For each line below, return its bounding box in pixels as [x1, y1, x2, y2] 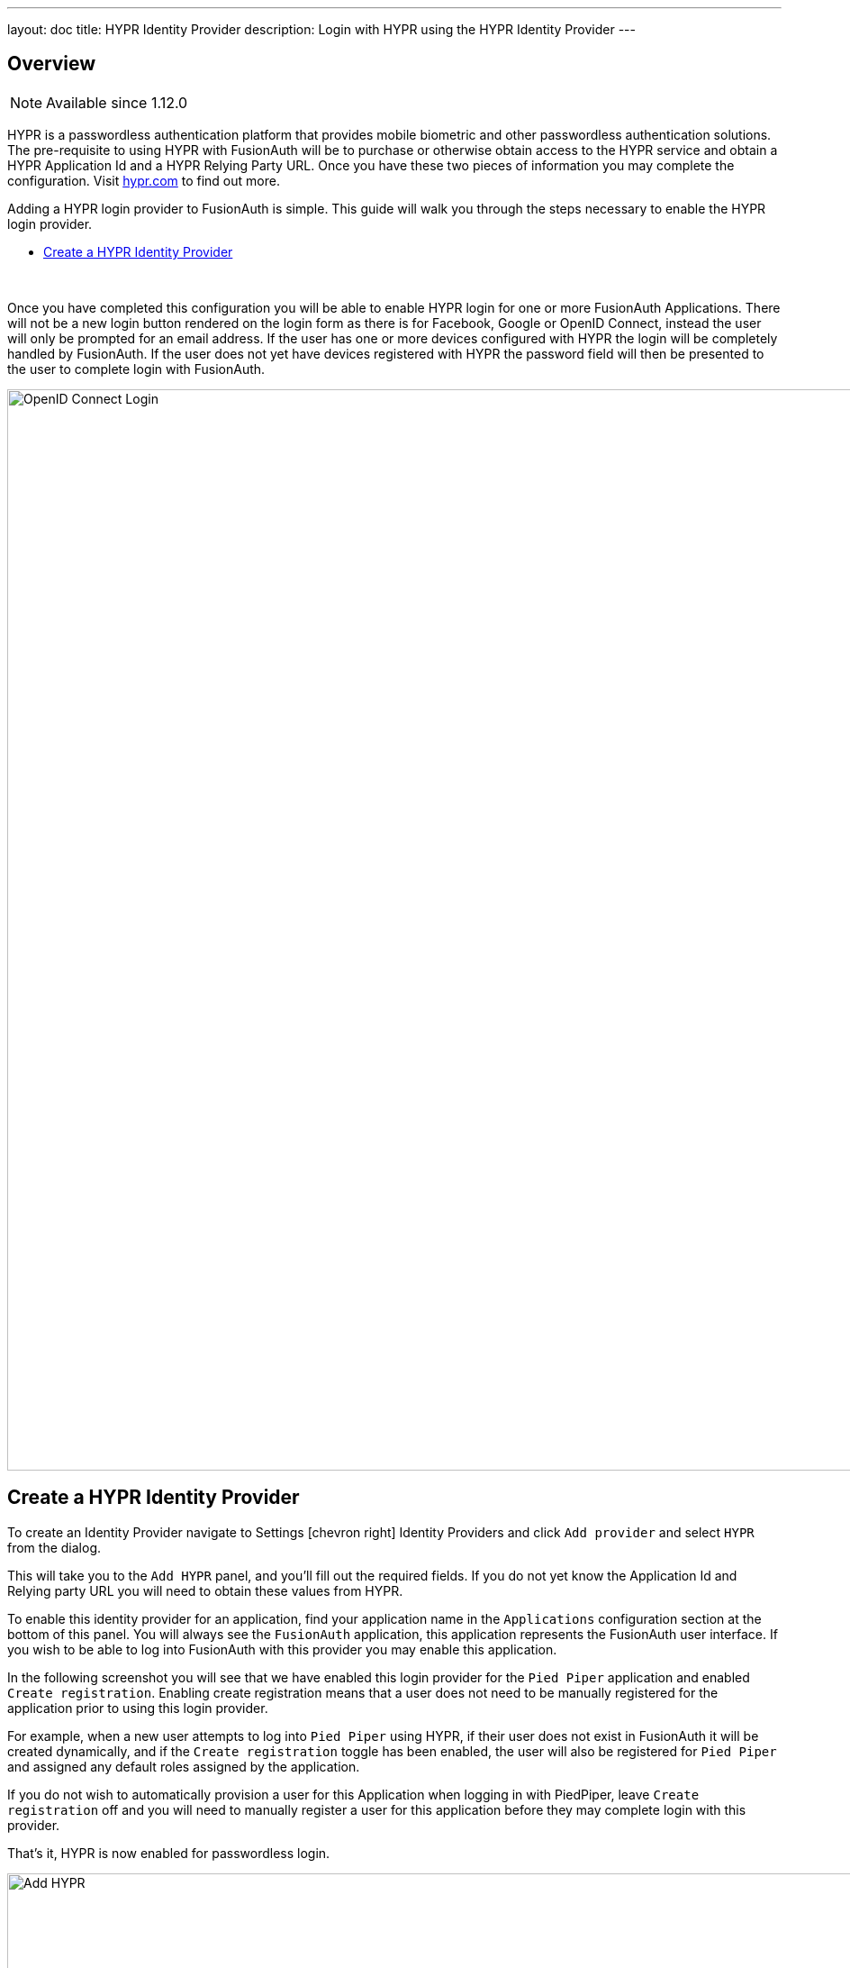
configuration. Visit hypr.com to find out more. [7, 172, 280, 188]
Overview [7, 52, 96, 76]
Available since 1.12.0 [46, 93, 188, 112]
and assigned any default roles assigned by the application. [7, 1758, 360, 1774]
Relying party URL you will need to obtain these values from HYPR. [7, 1582, 403, 1599]
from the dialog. [7, 1539, 102, 1555]
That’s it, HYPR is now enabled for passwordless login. [7, 1845, 330, 1861]
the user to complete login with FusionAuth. [7, 360, 266, 377]
